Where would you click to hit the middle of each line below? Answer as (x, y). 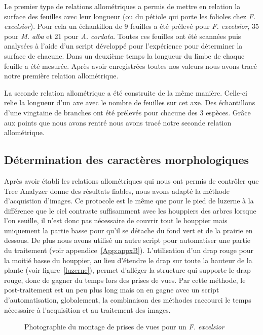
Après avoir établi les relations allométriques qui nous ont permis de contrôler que (131, 180)
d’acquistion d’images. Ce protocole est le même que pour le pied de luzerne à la (129, 201)
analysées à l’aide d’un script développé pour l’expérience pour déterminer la (123, 46)
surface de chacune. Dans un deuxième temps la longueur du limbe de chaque (124, 55)
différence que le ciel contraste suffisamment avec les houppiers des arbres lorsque (130, 210)
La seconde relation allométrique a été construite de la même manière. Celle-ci (126, 92)
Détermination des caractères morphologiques (126, 160)
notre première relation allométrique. (61, 76)
